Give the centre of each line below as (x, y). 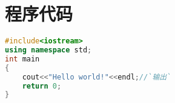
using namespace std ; (48, 50)
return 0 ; (42, 86)
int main (22, 59)
